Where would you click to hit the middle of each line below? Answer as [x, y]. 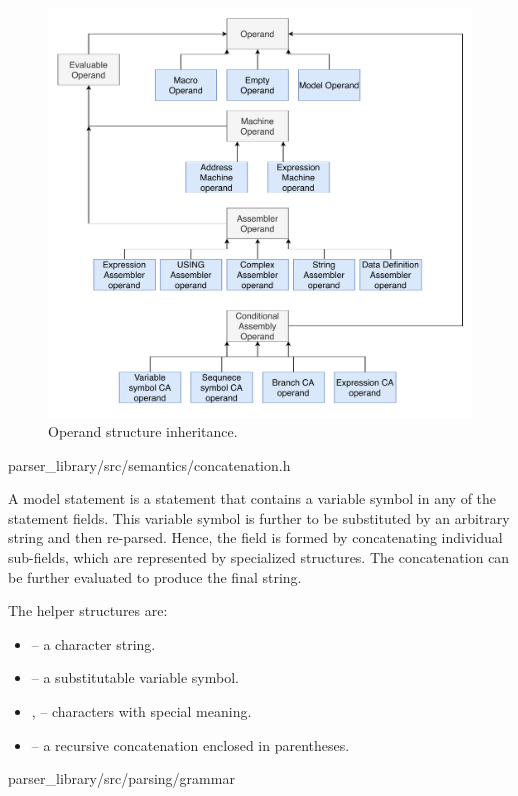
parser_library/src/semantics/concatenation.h [149, 464]
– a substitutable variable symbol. [135, 677]
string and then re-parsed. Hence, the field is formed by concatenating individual [255, 537]
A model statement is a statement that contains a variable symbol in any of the [252, 498]
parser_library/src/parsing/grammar [121, 778]
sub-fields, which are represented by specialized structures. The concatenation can [259, 557]
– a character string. [93, 643]
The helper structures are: [88, 610]
